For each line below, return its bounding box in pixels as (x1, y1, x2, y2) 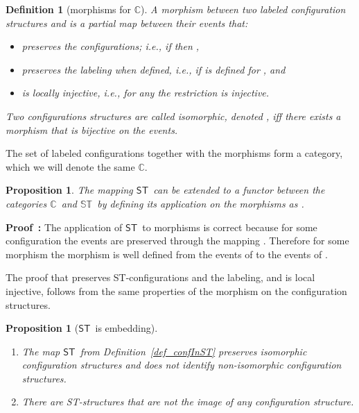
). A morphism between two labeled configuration (141, 2, 346, 16)
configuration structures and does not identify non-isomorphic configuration (21, 357, 342, 372)
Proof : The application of (6, 219, 123, 234)
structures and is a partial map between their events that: (6, 15, 248, 30)
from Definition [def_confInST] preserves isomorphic (80, 344, 307, 358)
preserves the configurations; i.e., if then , (21, 39, 200, 53)
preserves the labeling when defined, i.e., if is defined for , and (21, 62, 286, 76)
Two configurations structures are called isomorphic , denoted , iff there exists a (6, 108, 341, 123)
